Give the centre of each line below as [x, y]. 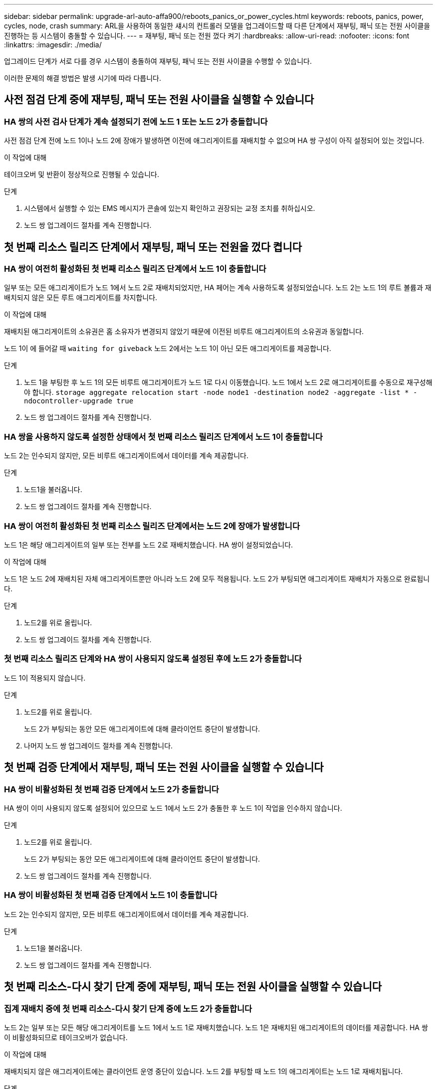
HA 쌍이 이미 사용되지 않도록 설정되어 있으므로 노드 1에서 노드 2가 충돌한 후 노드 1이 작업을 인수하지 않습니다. [173, 808]
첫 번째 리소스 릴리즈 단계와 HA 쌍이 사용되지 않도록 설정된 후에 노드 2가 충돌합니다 [153, 659]
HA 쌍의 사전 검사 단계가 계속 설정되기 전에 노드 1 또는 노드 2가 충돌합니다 [136, 121]
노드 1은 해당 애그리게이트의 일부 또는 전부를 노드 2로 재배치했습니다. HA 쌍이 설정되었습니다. [149, 544]
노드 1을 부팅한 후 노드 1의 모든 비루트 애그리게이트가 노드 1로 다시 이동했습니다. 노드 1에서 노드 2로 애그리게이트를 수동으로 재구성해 [228, 382]
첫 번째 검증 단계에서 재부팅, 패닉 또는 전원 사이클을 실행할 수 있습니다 [164, 767]
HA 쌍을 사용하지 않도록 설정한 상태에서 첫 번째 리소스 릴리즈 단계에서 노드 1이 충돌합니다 [163, 437]
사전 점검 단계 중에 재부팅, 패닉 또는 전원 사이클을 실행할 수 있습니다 [159, 100]
